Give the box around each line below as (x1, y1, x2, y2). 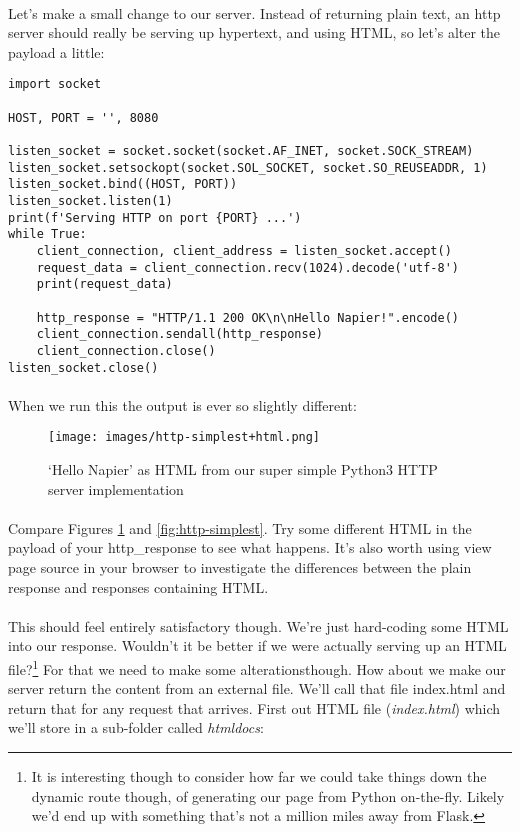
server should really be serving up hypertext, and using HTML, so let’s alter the (8, 22, 501, 43)
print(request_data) (36, 277, 173, 292)
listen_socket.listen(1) (8, 193, 173, 208)
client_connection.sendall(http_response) (36, 327, 323, 342)
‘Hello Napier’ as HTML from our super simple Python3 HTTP (48, 459, 438, 480)
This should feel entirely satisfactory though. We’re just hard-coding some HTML (8, 615, 509, 636)
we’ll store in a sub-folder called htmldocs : (8, 717, 264, 738)
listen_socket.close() (8, 360, 159, 375)
